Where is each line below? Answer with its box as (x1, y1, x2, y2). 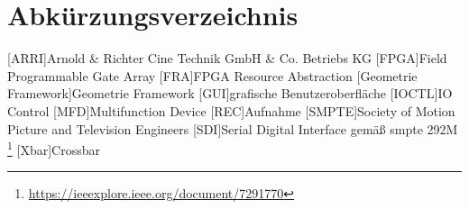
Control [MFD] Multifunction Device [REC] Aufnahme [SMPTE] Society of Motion (7, 101, 455, 120)
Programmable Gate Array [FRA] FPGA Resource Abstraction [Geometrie (7, 66, 418, 85)
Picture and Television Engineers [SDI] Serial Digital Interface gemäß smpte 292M (7, 119, 458, 138)
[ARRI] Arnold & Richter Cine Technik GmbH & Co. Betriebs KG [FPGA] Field (7, 49, 447, 68)
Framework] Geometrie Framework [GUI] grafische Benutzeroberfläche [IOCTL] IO (7, 84, 453, 103)
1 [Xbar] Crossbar (7, 138, 100, 159)
